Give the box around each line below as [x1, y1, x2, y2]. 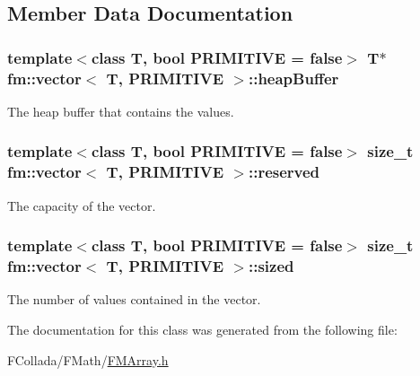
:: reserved [248, 161, 320, 183]
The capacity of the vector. [7, 196, 156, 214]
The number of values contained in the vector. [7, 290, 261, 309]
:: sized [248, 255, 294, 277]
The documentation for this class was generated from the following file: [7, 319, 398, 338]
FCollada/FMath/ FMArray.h [7, 350, 169, 369]
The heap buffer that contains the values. [7, 101, 234, 120]
